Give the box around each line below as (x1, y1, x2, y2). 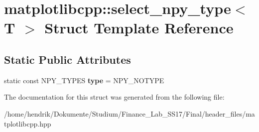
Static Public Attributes (4, 51, 131, 67)
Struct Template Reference (44, 17, 234, 38)
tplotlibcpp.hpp (4, 118, 51, 129)
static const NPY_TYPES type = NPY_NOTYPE (4, 75, 164, 85)
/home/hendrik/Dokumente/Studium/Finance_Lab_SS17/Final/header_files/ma (4, 108, 255, 119)
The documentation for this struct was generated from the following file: (4, 92, 225, 102)
